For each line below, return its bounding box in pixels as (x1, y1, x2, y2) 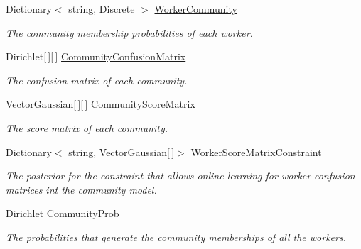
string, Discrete (68, 1, 135, 16)
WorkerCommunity (154, 1, 237, 16)
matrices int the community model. (6, 182, 157, 197)
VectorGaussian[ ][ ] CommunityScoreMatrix (6, 96, 195, 111)
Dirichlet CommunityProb (6, 206, 119, 221)
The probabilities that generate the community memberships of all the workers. (6, 229, 346, 244)
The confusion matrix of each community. (6, 72, 188, 87)
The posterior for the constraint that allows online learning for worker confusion (6, 168, 355, 183)
